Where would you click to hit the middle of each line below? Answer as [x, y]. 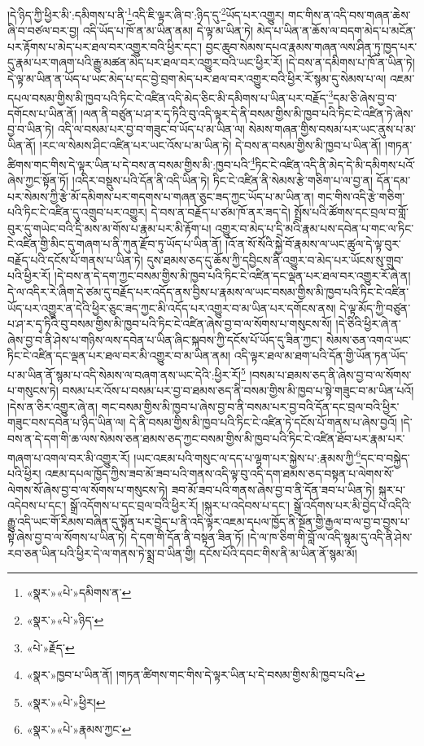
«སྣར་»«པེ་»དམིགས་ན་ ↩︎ [79, 592]
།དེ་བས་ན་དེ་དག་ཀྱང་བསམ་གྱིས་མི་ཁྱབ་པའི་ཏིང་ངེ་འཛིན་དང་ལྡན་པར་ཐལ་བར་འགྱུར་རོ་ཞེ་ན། [232, 276]
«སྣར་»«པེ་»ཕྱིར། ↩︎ [66, 702]
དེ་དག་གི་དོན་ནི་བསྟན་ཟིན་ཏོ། [187, 537]
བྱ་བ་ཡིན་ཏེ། [31, 129]
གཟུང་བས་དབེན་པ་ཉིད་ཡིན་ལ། [67, 422]
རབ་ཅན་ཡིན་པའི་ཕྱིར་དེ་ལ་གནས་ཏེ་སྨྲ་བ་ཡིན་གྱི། [102, 553]
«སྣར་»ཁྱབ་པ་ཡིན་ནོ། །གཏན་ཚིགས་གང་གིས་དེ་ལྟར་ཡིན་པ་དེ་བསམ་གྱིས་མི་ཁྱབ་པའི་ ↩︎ [196, 675]
